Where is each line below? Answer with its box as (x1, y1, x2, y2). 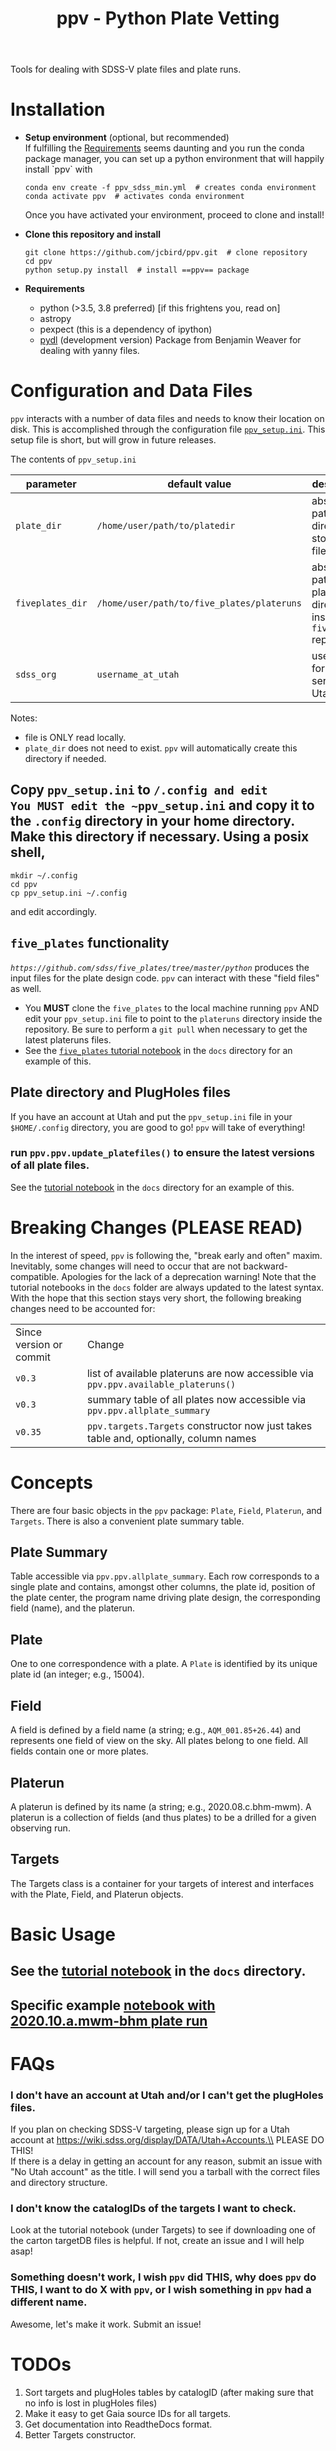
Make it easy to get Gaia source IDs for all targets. (24, 2407, 232, 2419)
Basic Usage (10, 1923, 116, 1946)
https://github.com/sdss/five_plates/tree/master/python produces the (10, 961, 310, 973)
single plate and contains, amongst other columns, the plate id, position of (10, 1581, 316, 1593)
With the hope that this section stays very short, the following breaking (10, 1292, 302, 1304)
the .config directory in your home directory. (10, 813, 295, 830)
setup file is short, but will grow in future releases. (10, 434, 217, 446)
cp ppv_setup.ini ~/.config (10, 888, 128, 898)
